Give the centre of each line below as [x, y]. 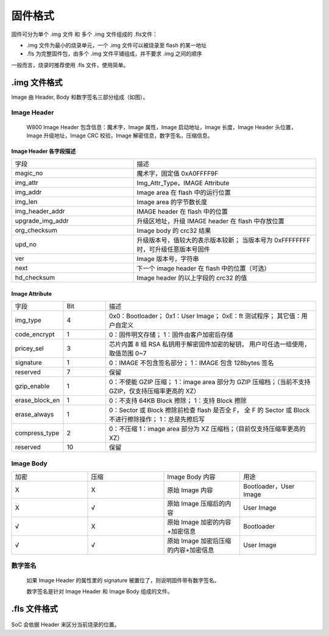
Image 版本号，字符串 [168, 259]
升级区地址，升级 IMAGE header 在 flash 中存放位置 [210, 221]
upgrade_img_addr [42, 221]
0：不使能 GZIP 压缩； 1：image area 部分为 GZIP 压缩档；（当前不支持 [210, 382]
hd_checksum [35, 277]
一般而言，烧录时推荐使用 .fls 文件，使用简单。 [70, 65]
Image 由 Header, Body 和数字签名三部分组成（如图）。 [80, 97]
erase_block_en [37, 401]
